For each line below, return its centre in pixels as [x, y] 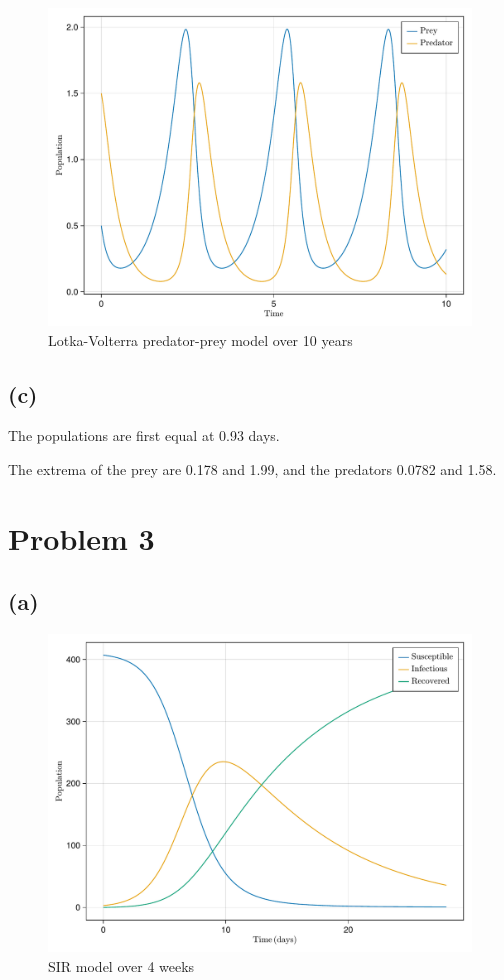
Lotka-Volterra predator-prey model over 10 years [200, 339]
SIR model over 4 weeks [121, 965]
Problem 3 [81, 537]
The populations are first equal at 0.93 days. [144, 435]
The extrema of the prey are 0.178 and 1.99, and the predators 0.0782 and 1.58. [252, 468]
